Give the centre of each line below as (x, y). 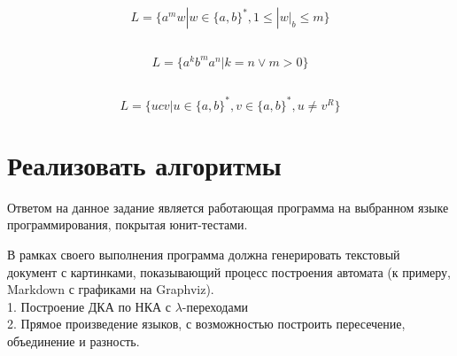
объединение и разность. (74, 341)
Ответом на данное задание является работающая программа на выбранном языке (228, 207)
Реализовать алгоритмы (144, 164)
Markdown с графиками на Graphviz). (111, 289)
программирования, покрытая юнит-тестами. (128, 224)
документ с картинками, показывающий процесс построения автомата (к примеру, (229, 271)
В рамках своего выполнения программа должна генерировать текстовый (204, 255)
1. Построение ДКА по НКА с (89, 306)
